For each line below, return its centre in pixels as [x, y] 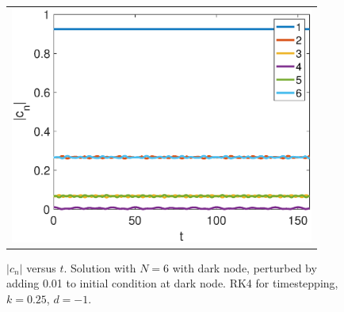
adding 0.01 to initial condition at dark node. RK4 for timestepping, [172, 283]
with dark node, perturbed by [245, 267]
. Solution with [100, 267]
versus [41, 267]
